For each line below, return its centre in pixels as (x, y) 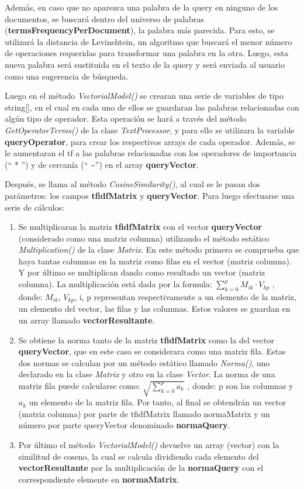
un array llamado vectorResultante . (87, 320)
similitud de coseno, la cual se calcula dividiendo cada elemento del (139, 456)
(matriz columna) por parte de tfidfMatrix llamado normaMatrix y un (144, 413)
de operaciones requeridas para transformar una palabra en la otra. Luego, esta (147, 53)
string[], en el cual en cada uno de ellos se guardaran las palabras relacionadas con (152, 107)
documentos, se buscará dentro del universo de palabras (104, 18)
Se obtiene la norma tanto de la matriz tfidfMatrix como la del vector (146, 340)
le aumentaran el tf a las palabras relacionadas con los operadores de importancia (151, 153)
